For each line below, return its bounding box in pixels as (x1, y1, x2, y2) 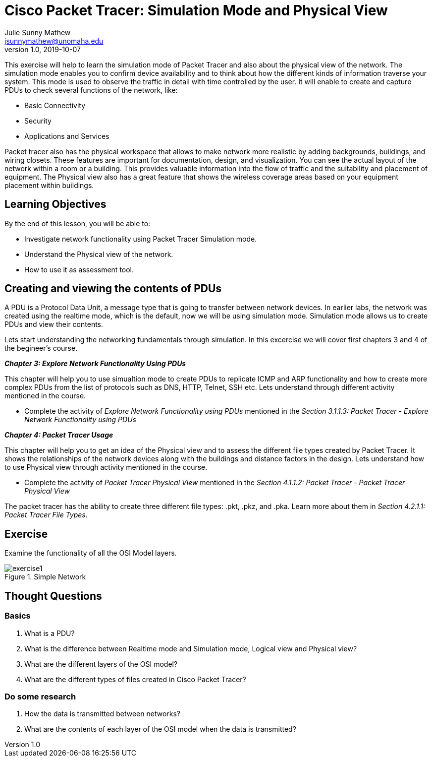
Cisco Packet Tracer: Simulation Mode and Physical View (4, 2, 388, 19)
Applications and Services (24, 131, 109, 140)
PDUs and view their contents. (4, 320, 104, 329)
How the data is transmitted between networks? (24, 709, 181, 718)
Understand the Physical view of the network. (24, 250, 173, 258)
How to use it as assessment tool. (24, 265, 134, 274)
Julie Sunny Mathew (4, 28, 71, 37)
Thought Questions (4, 589, 102, 602)
